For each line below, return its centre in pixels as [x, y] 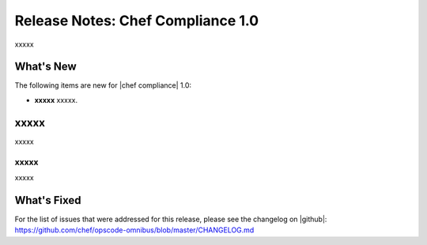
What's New [45, 67]
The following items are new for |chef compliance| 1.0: [103, 85]
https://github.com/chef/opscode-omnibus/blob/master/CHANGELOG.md [134, 230]
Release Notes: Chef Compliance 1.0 [137, 21]
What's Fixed [48, 200]
